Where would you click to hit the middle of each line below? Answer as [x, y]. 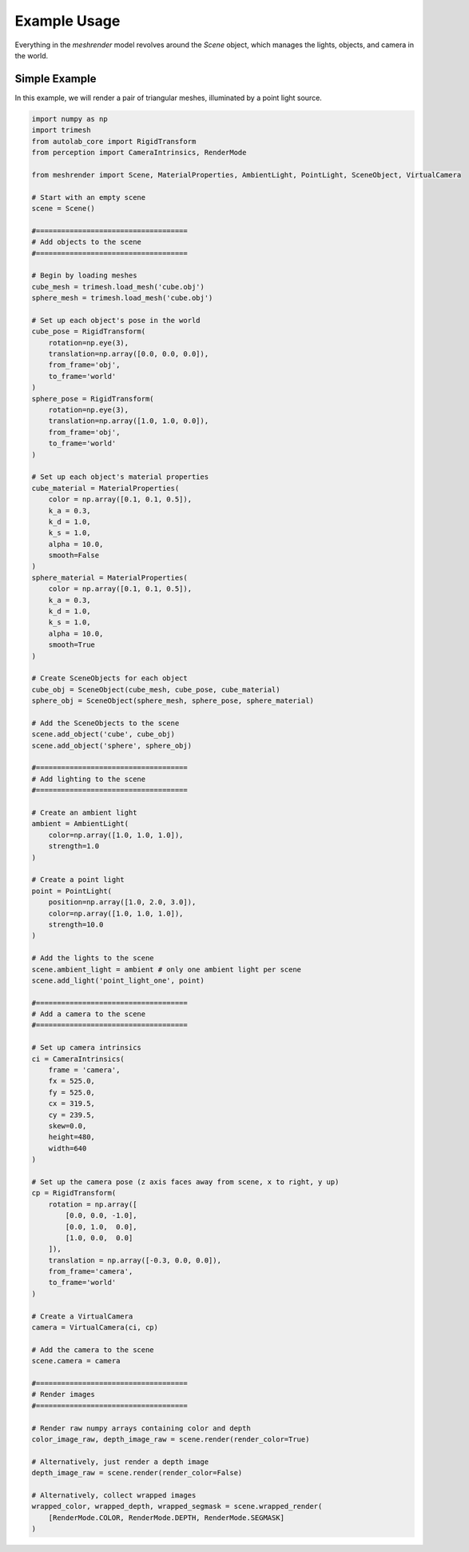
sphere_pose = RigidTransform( [93, 399]
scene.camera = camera [76, 1361]
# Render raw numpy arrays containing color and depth [141, 1428]
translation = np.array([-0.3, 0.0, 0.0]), [135, 1260]
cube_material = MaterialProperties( [105, 488]
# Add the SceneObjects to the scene [105, 723]
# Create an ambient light [84, 813]
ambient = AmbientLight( [80, 824]
